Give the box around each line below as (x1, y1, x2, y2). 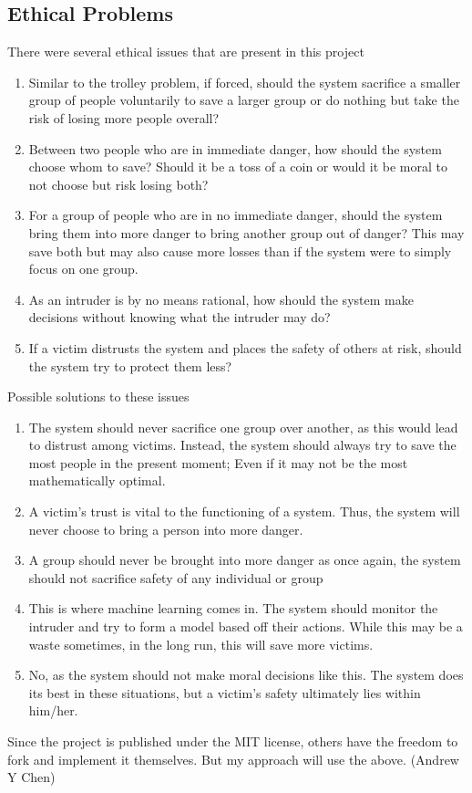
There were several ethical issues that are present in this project (7, 42, 364, 61)
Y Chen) (7, 767, 56, 787)
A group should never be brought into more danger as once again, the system (28, 550, 461, 569)
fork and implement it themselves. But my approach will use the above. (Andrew (7, 749, 459, 768)
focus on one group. (28, 259, 139, 278)
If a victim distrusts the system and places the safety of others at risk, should (28, 338, 462, 357)
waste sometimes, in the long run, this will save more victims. (28, 634, 374, 653)
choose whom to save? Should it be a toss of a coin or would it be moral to (28, 157, 448, 176)
